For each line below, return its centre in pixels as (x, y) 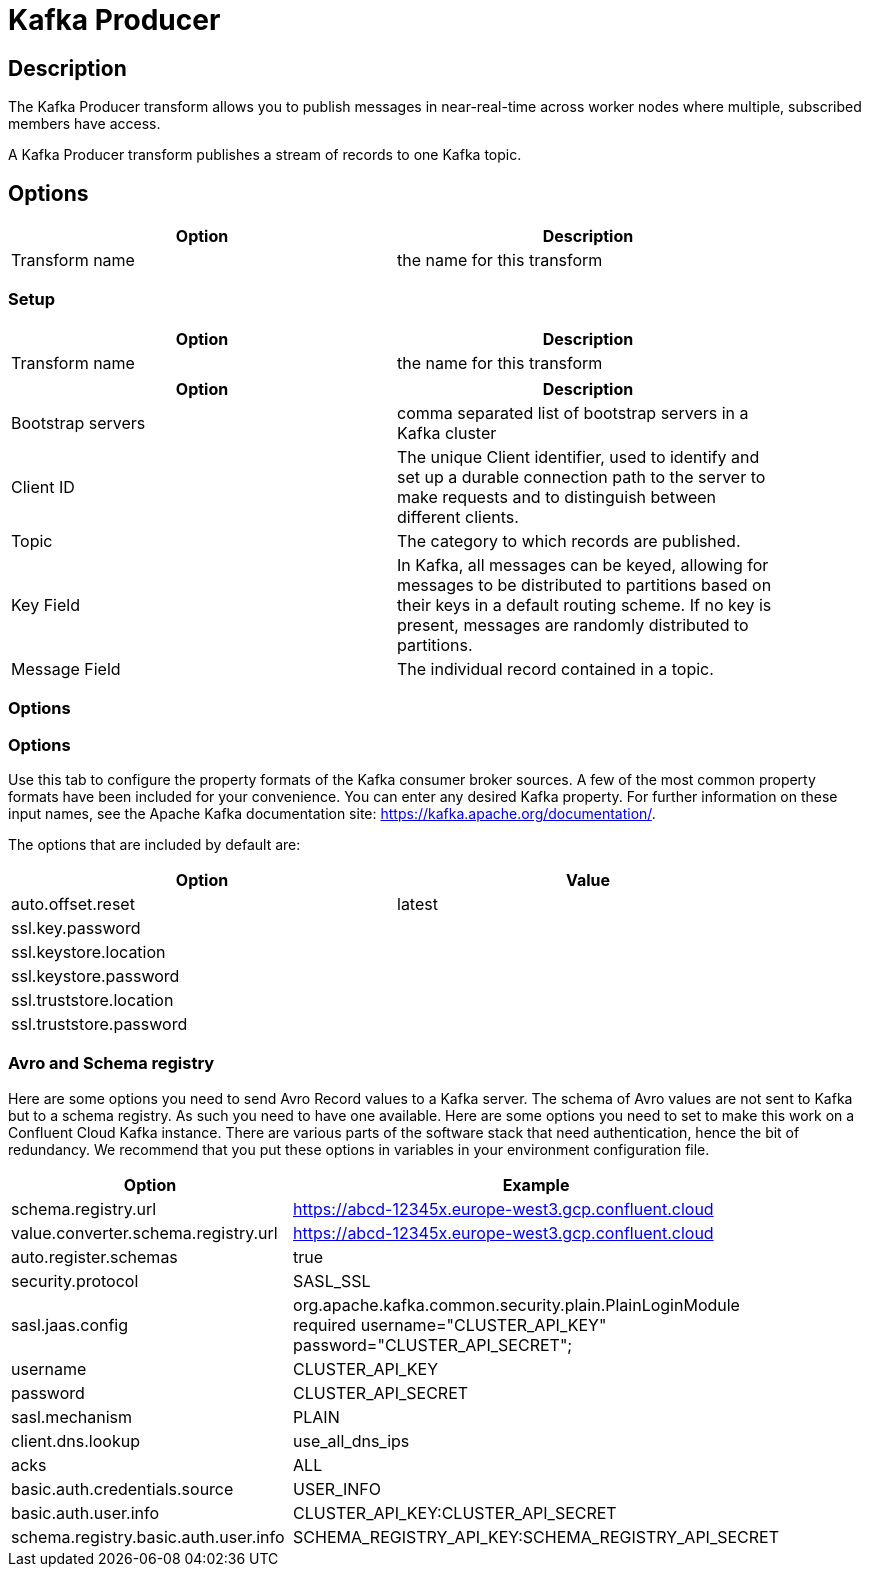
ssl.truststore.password (99, 1023)
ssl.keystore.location (88, 951)
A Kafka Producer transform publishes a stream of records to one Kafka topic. (265, 155)
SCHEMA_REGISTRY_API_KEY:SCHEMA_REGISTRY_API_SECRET (536, 1536)
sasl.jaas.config (70, 1324)
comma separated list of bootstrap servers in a (573, 412)
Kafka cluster (447, 432)
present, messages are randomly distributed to (573, 624)
